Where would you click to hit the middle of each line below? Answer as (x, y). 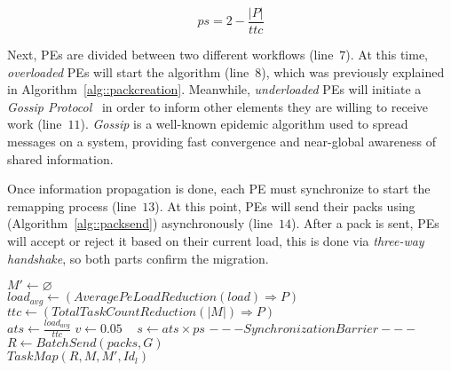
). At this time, (387, 55)
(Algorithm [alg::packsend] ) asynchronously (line (140, 223)
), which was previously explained (353, 71)
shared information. (60, 158)
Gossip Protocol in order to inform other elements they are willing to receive (218, 106)
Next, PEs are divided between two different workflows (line (170, 55)
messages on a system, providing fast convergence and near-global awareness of (222, 142)
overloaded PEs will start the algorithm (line (128, 71)
